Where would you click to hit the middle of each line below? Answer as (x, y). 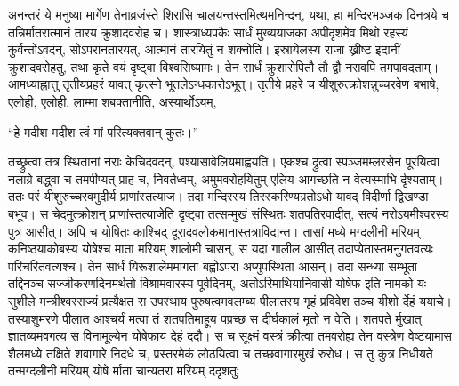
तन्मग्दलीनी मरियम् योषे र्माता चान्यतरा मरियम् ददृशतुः (124, 370)
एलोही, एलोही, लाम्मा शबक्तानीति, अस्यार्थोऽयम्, (113, 101)
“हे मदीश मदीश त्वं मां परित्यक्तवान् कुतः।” (104, 131)
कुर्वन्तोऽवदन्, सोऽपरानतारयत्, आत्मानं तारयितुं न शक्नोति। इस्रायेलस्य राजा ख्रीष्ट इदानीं (204, 49)
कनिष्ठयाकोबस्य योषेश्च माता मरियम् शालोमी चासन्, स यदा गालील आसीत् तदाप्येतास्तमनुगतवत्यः (221, 249)
